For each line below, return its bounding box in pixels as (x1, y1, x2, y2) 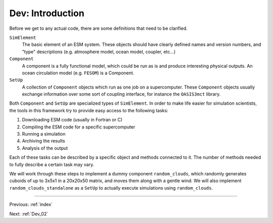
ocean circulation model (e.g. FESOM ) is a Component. (22, 70, 134, 76)
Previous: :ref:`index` (9, 201, 53, 207)
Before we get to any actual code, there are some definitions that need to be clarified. (9, 25, 188, 31)
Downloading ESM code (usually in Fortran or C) (22, 117, 123, 123)
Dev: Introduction (9, 8, 84, 19)
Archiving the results (22, 138, 65, 144)
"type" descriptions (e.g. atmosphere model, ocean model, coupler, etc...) (22, 49, 176, 55)
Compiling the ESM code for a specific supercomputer (22, 124, 135, 130)
